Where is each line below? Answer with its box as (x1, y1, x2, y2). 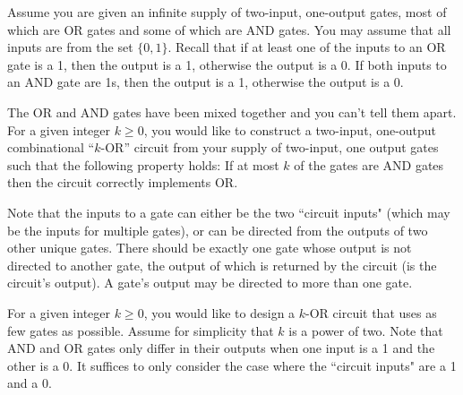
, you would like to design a (143, 303, 296, 322)
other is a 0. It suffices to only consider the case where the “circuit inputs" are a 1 (7, 356, 457, 374)
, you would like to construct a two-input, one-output (143, 120, 437, 139)
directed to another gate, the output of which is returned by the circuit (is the (7, 255, 437, 274)
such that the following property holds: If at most (7, 155, 279, 174)
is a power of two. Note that (288, 321, 443, 339)
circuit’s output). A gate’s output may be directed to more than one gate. (7, 273, 413, 292)
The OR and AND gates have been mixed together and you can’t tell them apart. (7, 102, 457, 121)
